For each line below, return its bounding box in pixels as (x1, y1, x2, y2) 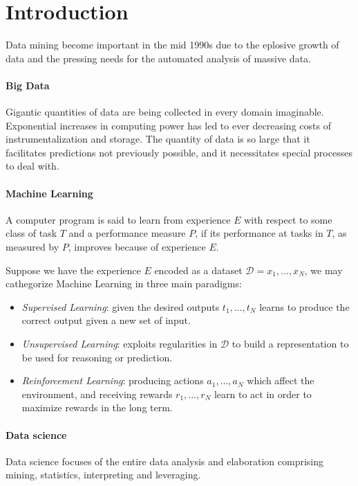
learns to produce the (259, 299, 350, 314)
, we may (304, 262, 343, 277)
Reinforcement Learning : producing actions (21, 373, 204, 388)
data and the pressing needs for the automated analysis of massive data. (6, 51, 311, 65)
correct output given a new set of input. (21, 313, 191, 327)
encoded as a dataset (154, 262, 243, 277)
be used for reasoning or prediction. (21, 350, 173, 364)
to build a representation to (232, 336, 349, 351)
